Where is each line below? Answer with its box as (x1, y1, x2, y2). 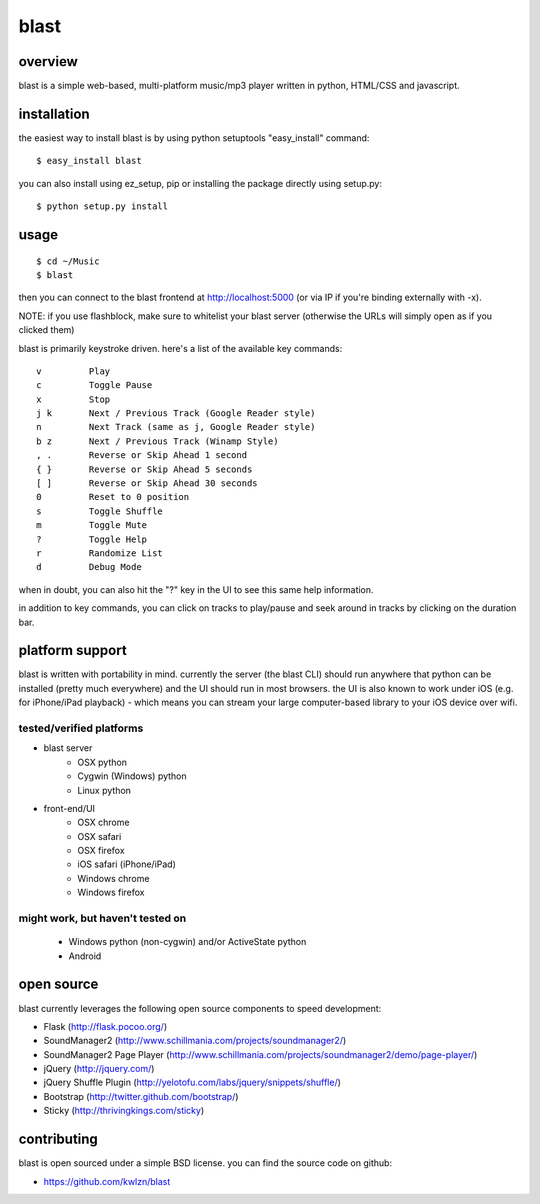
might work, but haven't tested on (18, 911, 187, 925)
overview (18, 53, 79, 70)
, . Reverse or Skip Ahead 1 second (36, 450, 248, 461)
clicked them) (18, 324, 75, 336)
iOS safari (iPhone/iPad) (77, 858, 177, 870)
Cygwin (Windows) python (77, 770, 187, 782)
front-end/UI (43, 802, 95, 814)
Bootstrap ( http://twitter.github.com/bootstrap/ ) (43, 1090, 239, 1102)
